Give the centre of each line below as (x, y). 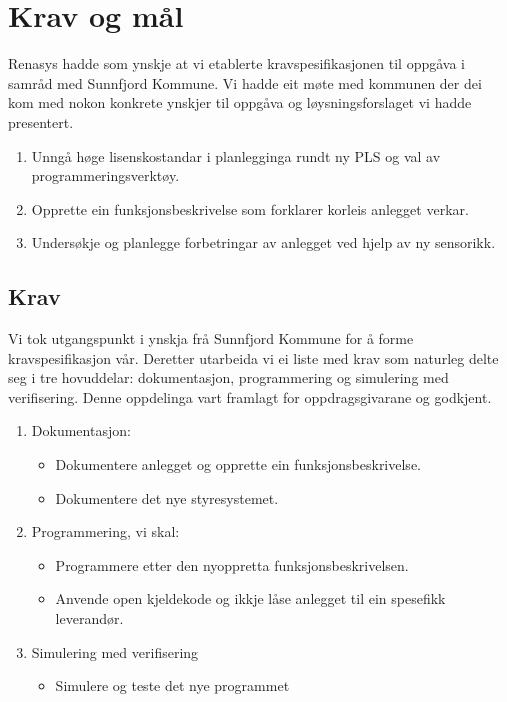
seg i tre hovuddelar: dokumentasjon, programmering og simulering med (228, 377)
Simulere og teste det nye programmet (172, 685)
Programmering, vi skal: (105, 531)
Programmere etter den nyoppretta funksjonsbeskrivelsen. (232, 564)
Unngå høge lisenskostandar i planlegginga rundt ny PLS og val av (236, 155)
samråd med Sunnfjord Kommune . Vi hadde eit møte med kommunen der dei (245, 82)
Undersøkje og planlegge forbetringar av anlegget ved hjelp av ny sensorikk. (263, 242)
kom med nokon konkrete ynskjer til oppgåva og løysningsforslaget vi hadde (240, 102)
